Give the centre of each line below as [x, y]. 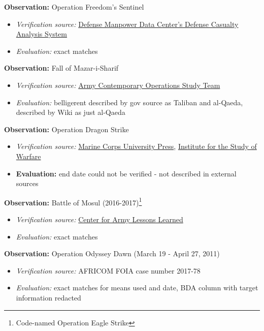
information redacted [48, 297]
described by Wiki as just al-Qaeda [71, 112]
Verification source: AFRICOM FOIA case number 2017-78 [108, 270]
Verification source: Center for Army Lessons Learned [100, 219]
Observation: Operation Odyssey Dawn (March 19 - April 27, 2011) [112, 253]
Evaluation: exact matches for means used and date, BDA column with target [137, 288]
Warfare [28, 156]
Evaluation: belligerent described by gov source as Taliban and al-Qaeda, [129, 102]
